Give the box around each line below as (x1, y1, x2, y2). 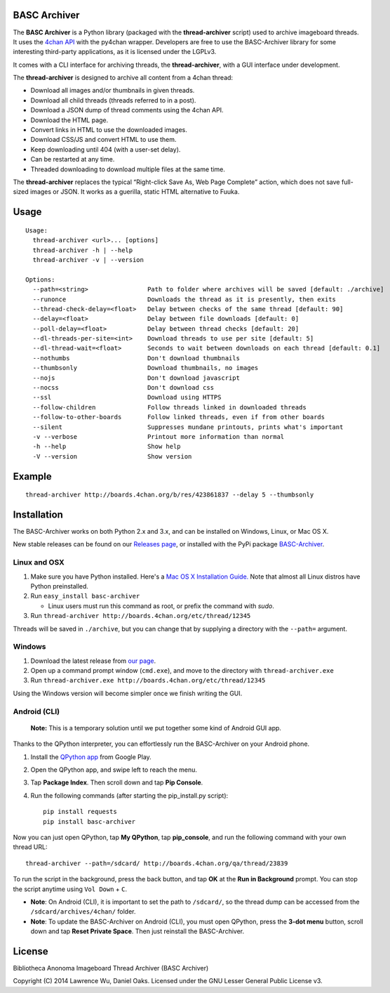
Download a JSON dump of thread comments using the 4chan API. (30, 106, 224, 114)
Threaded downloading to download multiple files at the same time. (30, 165, 226, 173)
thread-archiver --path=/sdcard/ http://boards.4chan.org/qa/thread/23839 (25, 859, 288, 867)
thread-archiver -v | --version (32, 256, 144, 263)
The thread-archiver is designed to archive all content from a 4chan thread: (13, 74, 234, 82)
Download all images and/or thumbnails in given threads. (30, 86, 195, 95)
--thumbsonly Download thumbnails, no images (32, 364, 259, 372)
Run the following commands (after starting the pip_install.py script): (30, 791, 229, 800)
